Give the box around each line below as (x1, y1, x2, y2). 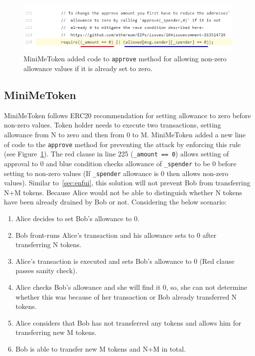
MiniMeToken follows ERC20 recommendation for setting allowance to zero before (4, 110, 251, 120)
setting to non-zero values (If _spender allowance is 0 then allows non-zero (4, 168, 229, 178)
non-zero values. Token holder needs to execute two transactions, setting (4, 120, 221, 130)
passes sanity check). (15, 265, 77, 276)
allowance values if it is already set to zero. (24, 63, 153, 74)
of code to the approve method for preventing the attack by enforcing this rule (4, 139, 241, 149)
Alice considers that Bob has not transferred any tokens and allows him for (15, 317, 241, 328)
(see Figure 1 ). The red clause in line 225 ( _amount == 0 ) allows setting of (4, 149, 229, 159)
